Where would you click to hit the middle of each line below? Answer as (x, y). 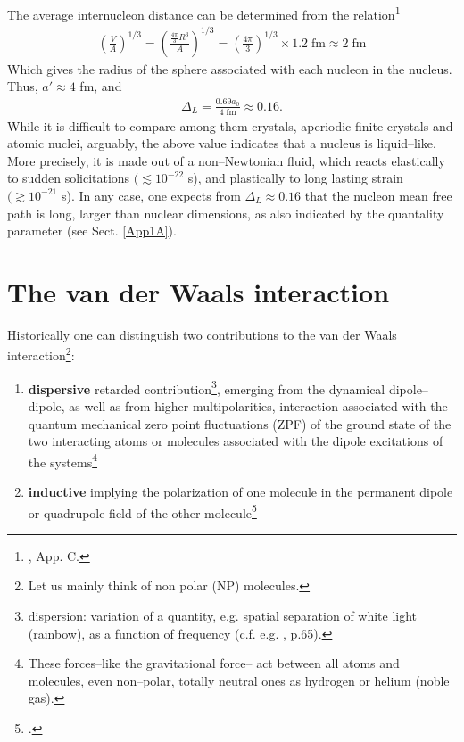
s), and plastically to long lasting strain (295, 178)
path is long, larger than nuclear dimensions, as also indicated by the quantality (226, 213)
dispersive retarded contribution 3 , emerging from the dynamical (207, 387)
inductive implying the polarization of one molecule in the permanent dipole (240, 491)
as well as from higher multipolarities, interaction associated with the (258, 405)
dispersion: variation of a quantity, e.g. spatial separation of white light (223, 615)
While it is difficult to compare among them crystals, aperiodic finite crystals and (230, 125)
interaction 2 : (41, 354)
